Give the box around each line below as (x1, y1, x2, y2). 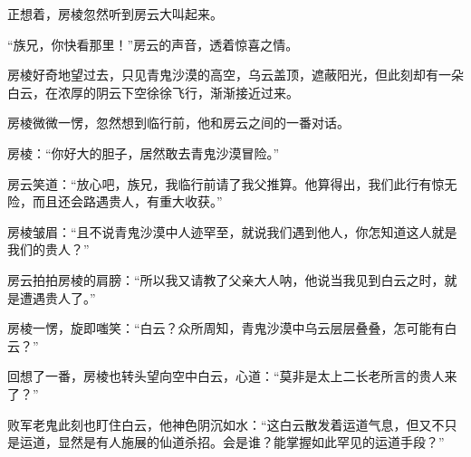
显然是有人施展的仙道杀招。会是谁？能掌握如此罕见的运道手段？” (57, 433, 445, 452)
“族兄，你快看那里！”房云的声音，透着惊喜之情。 (7, 34, 299, 53)
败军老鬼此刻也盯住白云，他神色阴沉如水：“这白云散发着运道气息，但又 (7, 414, 432, 433)
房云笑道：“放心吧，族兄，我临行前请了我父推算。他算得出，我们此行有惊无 (7, 174, 457, 193)
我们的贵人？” (7, 240, 90, 259)
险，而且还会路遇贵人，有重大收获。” (7, 192, 223, 211)
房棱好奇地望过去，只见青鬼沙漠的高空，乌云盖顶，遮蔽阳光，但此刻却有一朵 (7, 65, 464, 84)
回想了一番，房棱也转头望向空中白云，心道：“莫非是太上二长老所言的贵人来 (7, 367, 457, 386)
